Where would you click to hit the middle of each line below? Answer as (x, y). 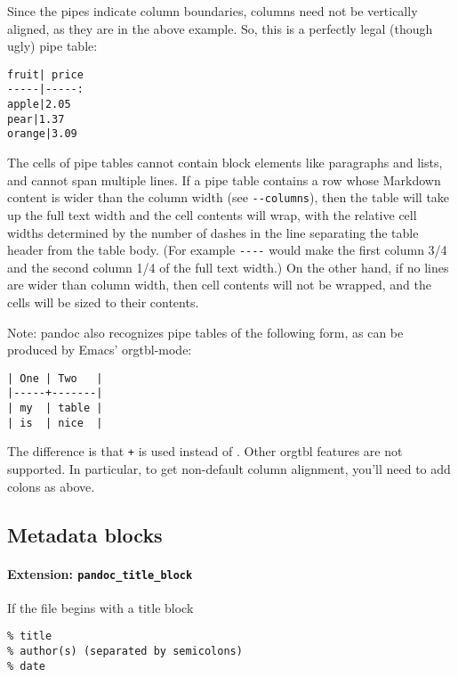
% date (26, 666)
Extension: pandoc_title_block (100, 573)
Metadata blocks (85, 534)
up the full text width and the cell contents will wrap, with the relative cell (212, 214)
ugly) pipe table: (52, 46)
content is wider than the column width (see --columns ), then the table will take (229, 197)
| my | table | (55, 408)
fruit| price (45, 74)
